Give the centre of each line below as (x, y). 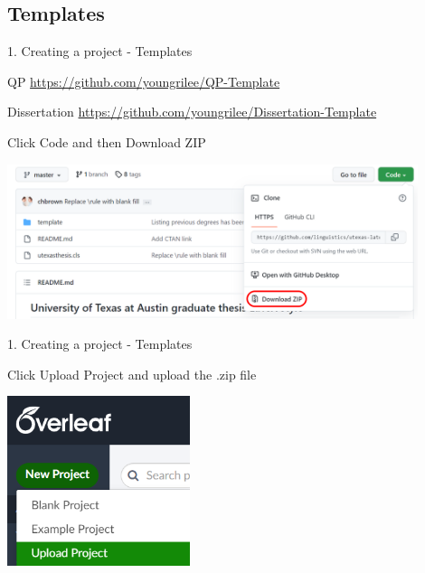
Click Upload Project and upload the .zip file (132, 374)
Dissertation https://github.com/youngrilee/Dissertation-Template (192, 112)
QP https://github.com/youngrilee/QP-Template (144, 81)
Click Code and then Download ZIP (107, 141)
